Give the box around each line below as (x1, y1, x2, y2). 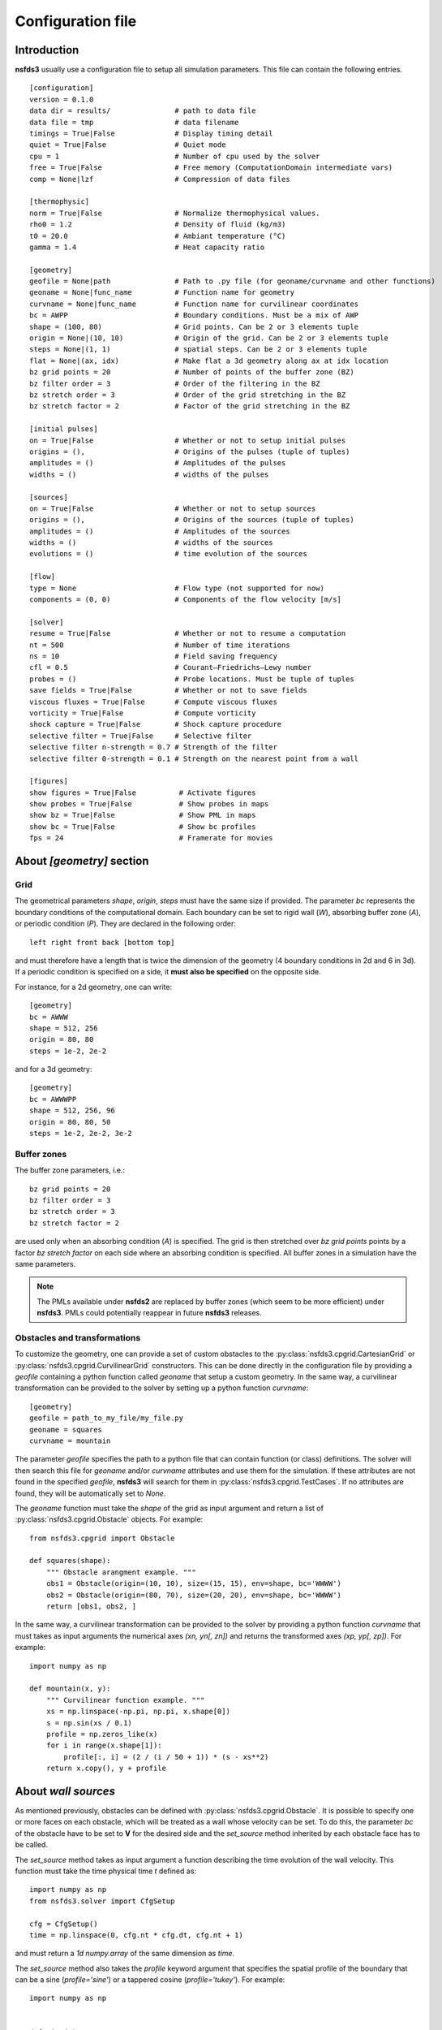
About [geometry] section (15, 854, 149, 868)
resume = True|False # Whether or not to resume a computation (29, 629, 346, 638)
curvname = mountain (29, 1436, 111, 1445)
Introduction (15, 43, 79, 57)
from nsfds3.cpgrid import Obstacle (29, 1533, 175, 1543)
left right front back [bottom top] (29, 938, 175, 947)
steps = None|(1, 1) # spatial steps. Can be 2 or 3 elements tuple (29, 345, 367, 354)
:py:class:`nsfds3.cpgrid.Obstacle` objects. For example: (15, 1514, 204, 1524)
